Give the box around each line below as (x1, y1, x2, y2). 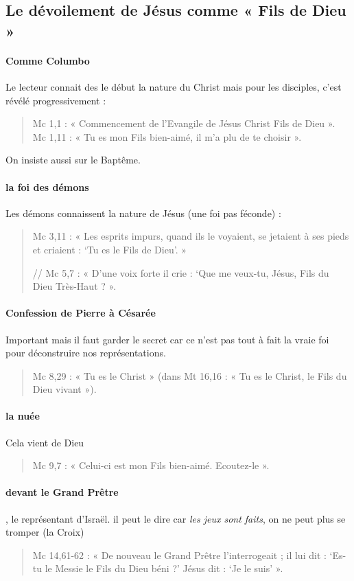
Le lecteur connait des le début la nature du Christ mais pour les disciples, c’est (5, 79, 342, 93)
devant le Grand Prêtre (5, 485, 119, 499)
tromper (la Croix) (5, 525, 84, 539)
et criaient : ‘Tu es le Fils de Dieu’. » (32, 242, 187, 256)
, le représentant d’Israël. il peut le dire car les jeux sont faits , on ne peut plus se (5, 511, 346, 525)
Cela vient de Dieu (5, 435, 84, 449)
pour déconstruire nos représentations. (5, 345, 166, 360)
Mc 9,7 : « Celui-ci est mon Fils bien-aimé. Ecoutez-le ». (32, 458, 270, 472)
